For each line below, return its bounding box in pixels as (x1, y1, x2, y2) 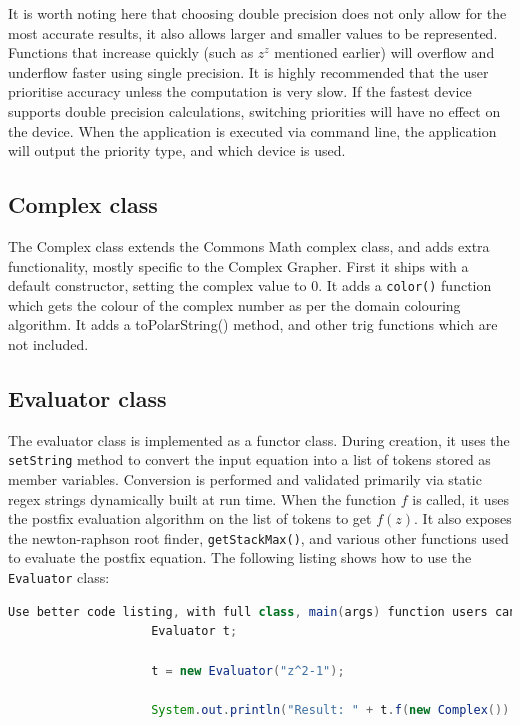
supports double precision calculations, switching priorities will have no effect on (8, 100, 501, 121)
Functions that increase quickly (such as (8, 42, 254, 63)
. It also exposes (414, 508, 512, 529)
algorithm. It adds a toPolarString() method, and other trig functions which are (8, 314, 498, 335)
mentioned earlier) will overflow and (274, 42, 495, 63)
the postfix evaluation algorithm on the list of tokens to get (8, 508, 372, 529)
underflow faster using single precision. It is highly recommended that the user (8, 61, 489, 82)
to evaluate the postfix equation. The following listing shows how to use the (8, 547, 472, 568)
